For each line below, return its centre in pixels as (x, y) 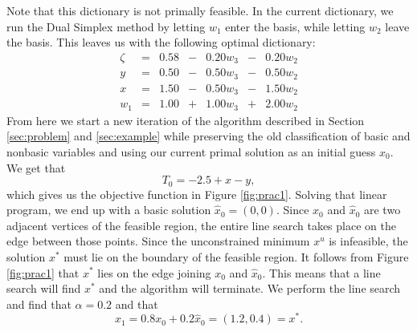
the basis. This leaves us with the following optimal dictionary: (161, 42)
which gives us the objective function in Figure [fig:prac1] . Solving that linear (197, 194)
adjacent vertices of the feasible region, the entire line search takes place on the (201, 225)
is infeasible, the (368, 241)
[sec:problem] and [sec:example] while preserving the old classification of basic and (208, 136)
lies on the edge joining (154, 272)
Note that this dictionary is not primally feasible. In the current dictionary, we (200, 10)
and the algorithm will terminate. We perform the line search (250, 288)
